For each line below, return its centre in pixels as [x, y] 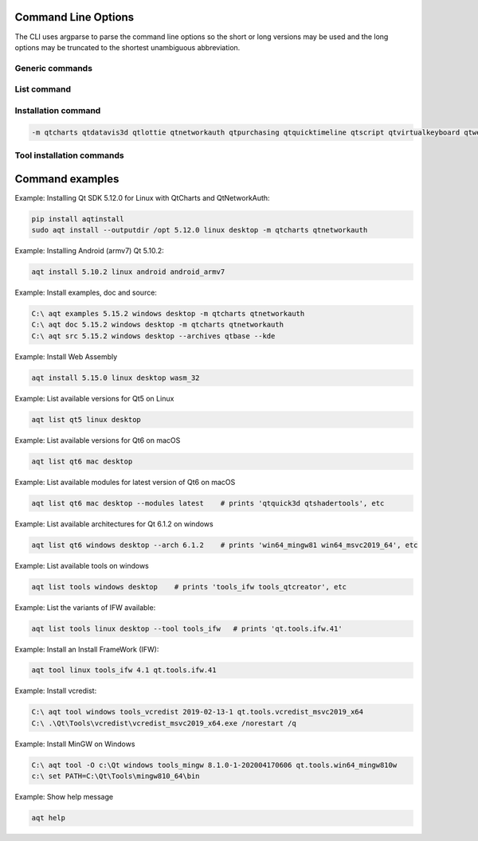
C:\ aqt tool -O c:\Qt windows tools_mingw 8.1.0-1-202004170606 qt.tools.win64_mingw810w [214, 765]
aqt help [49, 818]
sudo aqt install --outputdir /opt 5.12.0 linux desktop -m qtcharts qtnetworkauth [200, 230]
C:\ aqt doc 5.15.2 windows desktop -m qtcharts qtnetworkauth [158, 325]
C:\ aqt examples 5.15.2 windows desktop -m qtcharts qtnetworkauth [168, 313]
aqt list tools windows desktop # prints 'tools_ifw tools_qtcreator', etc [189, 587]
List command [43, 89]
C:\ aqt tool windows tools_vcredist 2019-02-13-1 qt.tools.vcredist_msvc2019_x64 [198, 712]
